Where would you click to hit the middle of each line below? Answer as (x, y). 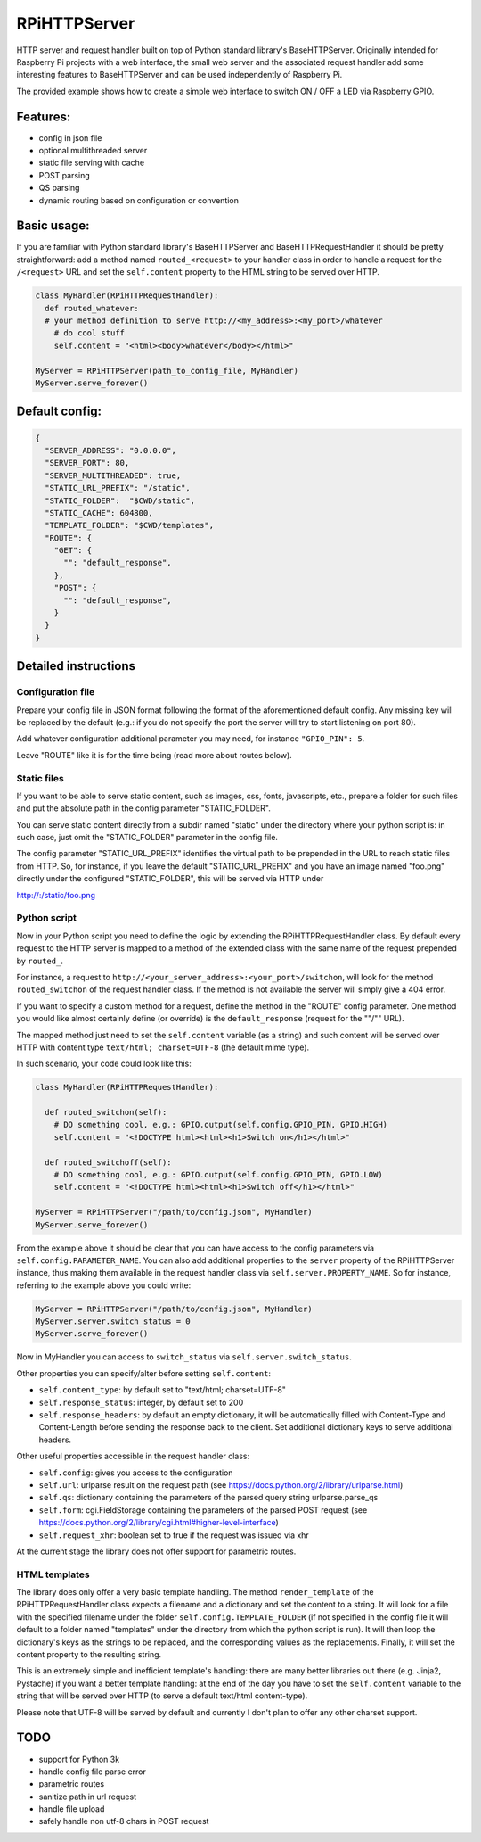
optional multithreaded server (93, 151)
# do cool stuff (89, 333)
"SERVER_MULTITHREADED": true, (113, 475)
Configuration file (56, 692)
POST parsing (65, 175)
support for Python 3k (79, 1759)
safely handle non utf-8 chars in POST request (124, 1821)
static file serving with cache (92, 163)
